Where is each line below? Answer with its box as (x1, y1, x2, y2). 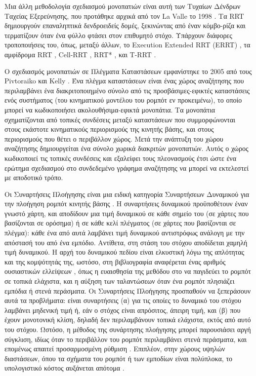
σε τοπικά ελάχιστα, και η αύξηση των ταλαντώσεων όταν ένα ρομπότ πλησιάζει (4, 276, 235, 286)
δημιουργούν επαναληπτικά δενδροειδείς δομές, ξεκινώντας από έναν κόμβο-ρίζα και (4, 20, 246, 31)
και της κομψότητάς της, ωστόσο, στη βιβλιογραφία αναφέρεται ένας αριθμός (4, 256, 226, 266)
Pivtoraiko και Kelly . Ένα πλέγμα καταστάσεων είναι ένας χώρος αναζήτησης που (4, 75, 244, 86)
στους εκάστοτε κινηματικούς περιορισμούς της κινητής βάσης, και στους (4, 124, 214, 134)
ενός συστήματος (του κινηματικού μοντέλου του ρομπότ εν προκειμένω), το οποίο (4, 95, 242, 105)
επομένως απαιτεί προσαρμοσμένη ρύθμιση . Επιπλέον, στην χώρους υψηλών (4, 343, 225, 354)
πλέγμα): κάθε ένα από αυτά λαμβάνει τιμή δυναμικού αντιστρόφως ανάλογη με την (4, 227, 245, 238)
